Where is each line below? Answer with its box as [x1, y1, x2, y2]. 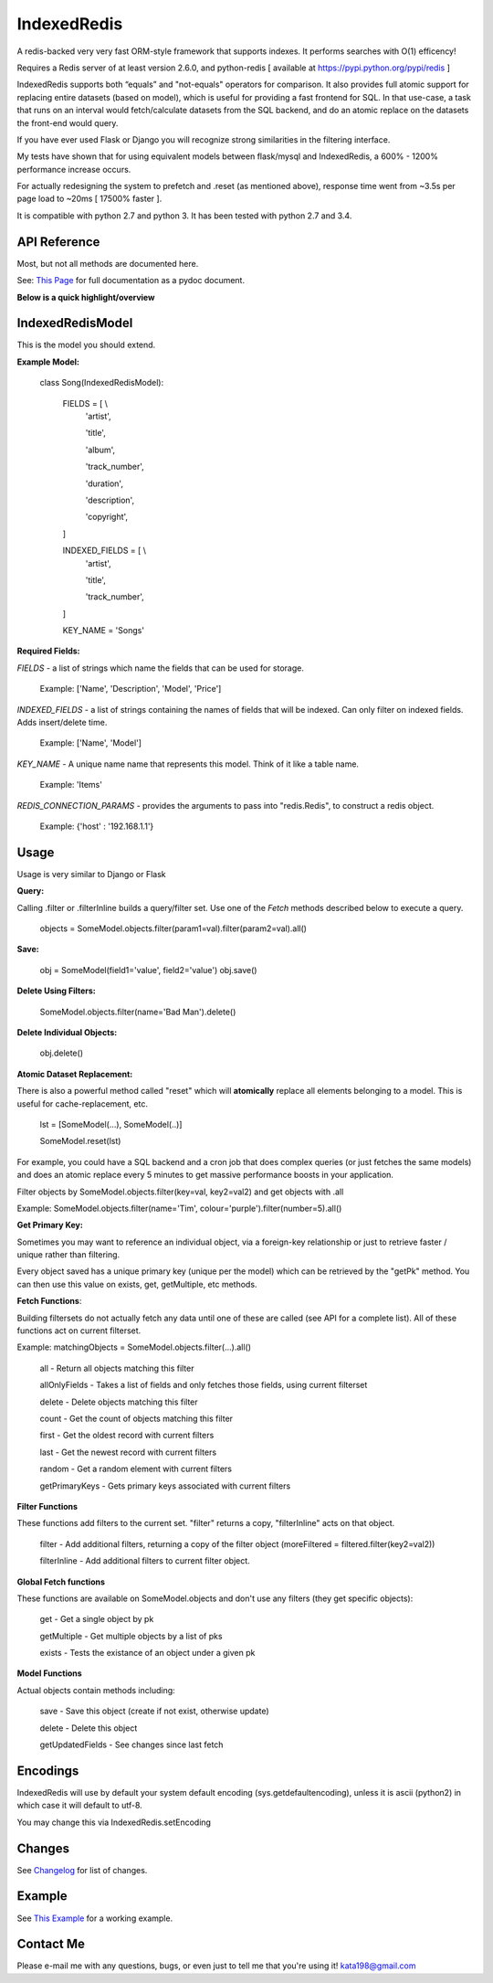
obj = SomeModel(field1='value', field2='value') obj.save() [39, 964, 257, 975]
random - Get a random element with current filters [39, 1463, 233, 1475]
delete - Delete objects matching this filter [39, 1396, 198, 1407]
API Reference [16, 234, 100, 249]
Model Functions [16, 1668, 82, 1679]
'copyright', [85, 512, 128, 523]
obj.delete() [39, 1047, 84, 1059]
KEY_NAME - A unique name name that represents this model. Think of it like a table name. [16, 758, 360, 769]
